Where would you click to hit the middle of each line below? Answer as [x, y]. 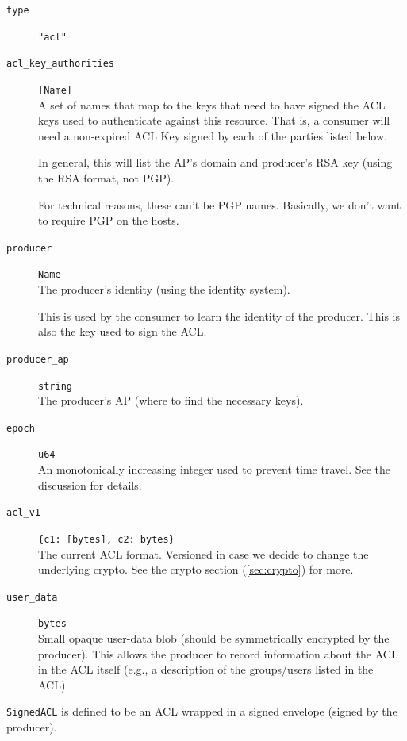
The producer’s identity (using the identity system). [164, 289]
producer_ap [38, 359]
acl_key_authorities [61, 64]
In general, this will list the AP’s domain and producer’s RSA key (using [215, 162]
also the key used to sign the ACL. [123, 331]
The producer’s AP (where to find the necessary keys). [171, 400]
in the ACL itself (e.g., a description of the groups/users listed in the [206, 669]
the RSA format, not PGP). [106, 178]
